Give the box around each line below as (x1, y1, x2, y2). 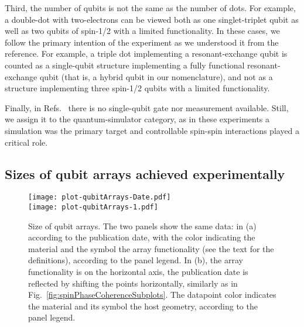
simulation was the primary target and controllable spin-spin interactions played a (5, 124, 300, 136)
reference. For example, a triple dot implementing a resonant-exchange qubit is (5, 47, 288, 60)
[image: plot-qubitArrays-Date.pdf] (28, 193, 171, 202)
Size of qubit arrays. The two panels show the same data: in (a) (28, 219, 257, 232)
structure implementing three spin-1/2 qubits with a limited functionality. (5, 82, 270, 94)
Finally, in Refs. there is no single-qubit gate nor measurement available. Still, (5, 101, 289, 113)
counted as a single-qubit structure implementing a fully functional (5, 58, 245, 71)
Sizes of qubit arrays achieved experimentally (5, 164, 285, 183)
